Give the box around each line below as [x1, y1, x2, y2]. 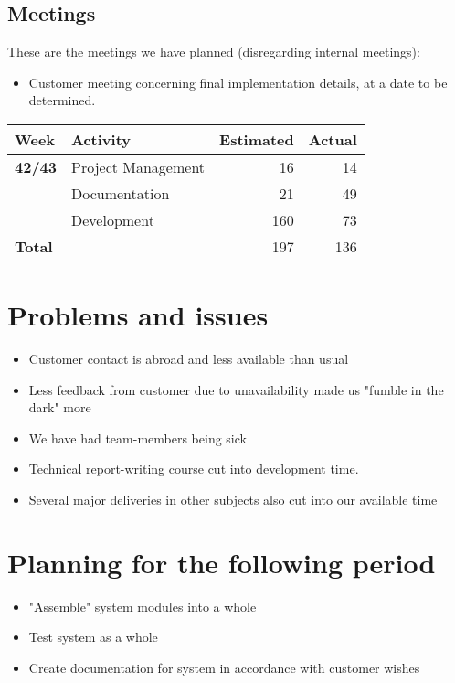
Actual [308, 128, 357, 150]
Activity [71, 128, 132, 150]
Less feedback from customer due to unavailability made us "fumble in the [28, 379, 444, 399]
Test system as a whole [28, 627, 158, 646]
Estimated [219, 128, 294, 150]
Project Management [71, 155, 206, 177]
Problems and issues [7, 296, 269, 334]
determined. [28, 91, 96, 110]
